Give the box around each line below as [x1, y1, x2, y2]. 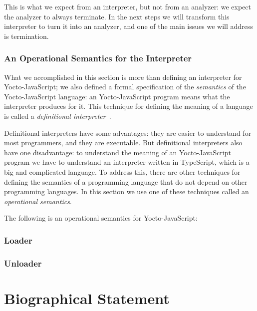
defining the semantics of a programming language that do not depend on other [4, 176, 248, 187]
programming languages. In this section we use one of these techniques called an [4, 186, 249, 197]
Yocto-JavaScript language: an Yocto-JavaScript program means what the [4, 91, 230, 101]
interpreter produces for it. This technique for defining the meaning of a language [4, 101, 253, 111]
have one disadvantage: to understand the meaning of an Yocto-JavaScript [4, 147, 232, 157]
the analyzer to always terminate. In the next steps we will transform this [4, 11, 230, 21]
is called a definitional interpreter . [4, 110, 111, 121]
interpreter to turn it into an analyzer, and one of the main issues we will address [4, 21, 253, 31]
